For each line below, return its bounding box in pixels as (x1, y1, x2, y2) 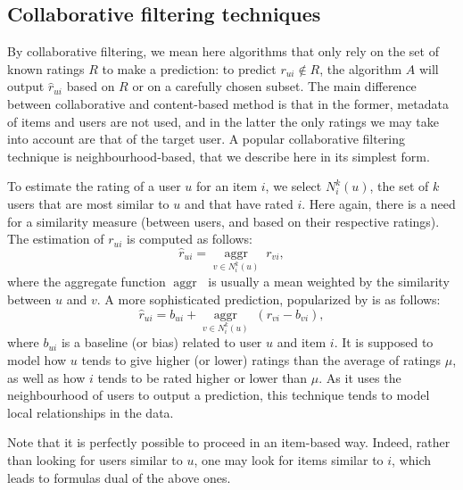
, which (392, 451, 432, 469)
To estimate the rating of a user (7, 177, 181, 195)
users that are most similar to (7, 194, 169, 212)
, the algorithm (319, 59, 402, 78)
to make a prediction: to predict (102, 59, 277, 78)
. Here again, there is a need (302, 194, 456, 212)
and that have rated (184, 194, 294, 212)
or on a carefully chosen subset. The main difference (132, 77, 417, 96)
